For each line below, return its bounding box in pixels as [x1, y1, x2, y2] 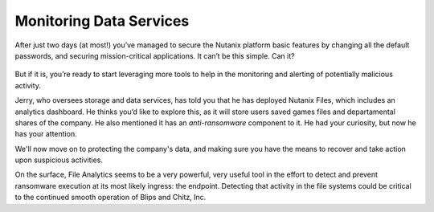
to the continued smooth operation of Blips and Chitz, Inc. [14, 193, 207, 202]
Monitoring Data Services [14, 12, 190, 30]
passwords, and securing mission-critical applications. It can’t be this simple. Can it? [14, 51, 295, 60]
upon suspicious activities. [14, 155, 104, 165]
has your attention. [14, 129, 77, 139]
